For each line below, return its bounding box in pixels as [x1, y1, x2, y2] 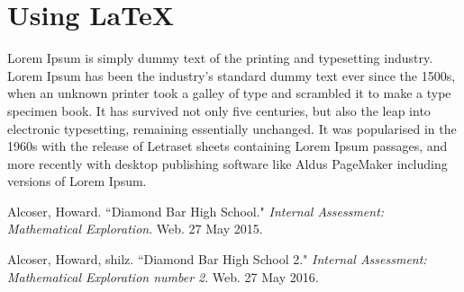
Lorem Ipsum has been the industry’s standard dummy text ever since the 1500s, [7, 66, 456, 84]
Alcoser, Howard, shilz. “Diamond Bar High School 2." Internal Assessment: [7, 250, 427, 269]
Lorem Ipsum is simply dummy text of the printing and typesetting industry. [7, 49, 433, 67]
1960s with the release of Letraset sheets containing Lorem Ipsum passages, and [7, 137, 448, 155]
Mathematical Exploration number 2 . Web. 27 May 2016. [7, 267, 319, 286]
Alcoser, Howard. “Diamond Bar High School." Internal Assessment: [7, 201, 385, 220]
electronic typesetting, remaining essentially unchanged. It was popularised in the [7, 119, 457, 137]
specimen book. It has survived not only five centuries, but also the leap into [7, 101, 431, 119]
